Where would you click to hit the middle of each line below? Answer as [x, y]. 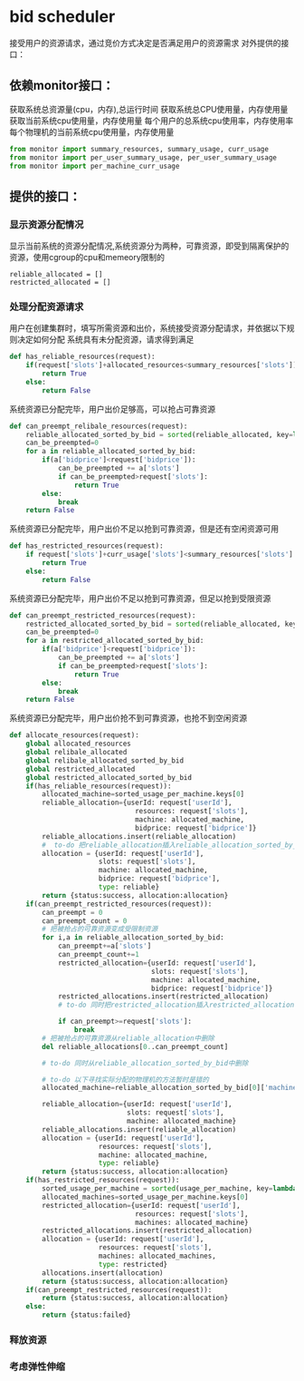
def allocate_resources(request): [75, 735]
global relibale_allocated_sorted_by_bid [104, 760]
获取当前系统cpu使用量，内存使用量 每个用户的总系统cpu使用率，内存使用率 [152, 121]
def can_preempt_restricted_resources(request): [103, 615]
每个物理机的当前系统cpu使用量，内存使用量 [92, 131]
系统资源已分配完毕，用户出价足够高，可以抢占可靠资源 [112, 409]
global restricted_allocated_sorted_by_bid [109, 777]
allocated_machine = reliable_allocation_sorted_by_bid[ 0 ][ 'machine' [171, 1088]
